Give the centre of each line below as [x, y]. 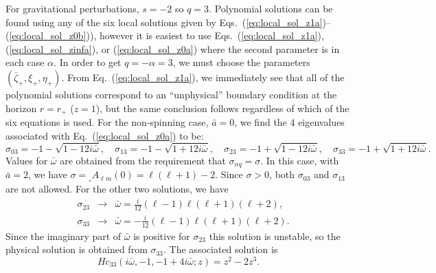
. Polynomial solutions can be [271, 8]
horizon [21, 108]
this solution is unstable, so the [275, 236]
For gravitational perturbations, [72, 8]
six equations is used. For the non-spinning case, [107, 122]
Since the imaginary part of [64, 236]
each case [25, 62]
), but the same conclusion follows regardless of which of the [222, 108]
